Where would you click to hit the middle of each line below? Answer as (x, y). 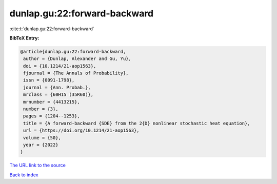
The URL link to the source (38, 165)
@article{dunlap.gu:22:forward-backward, (73, 52)
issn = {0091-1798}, (49, 80)
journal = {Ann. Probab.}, (57, 87)
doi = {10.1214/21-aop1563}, (60, 66)
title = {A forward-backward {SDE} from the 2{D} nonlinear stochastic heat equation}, (137, 123)
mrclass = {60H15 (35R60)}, (58, 95)
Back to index (24, 175)
